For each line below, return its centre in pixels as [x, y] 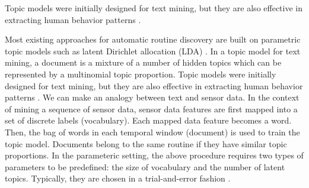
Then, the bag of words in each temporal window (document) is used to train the [152, 132]
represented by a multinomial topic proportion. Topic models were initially [141, 74]
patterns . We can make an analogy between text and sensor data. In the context [152, 97]
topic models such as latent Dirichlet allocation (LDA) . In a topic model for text [153, 51]
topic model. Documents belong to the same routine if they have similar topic [146, 143]
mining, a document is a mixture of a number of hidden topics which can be [143, 62]
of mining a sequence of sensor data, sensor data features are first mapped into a [151, 108]
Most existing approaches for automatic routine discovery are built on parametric [153, 39]
